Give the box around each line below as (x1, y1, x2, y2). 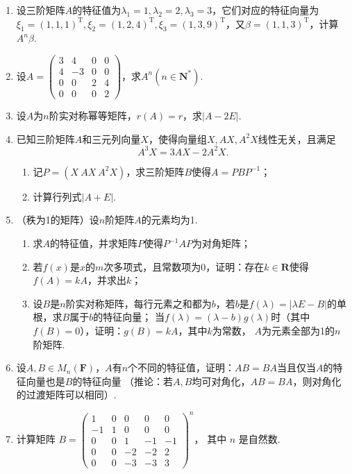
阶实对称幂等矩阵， (49, 108, 137, 123)
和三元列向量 (82, 131, 141, 146)
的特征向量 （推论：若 (72, 373, 174, 388)
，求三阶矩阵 (126, 164, 185, 178)
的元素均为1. (141, 212, 198, 227)
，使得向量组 (148, 131, 207, 146)
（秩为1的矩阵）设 (16, 212, 99, 227)
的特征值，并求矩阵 (50, 236, 138, 251)
